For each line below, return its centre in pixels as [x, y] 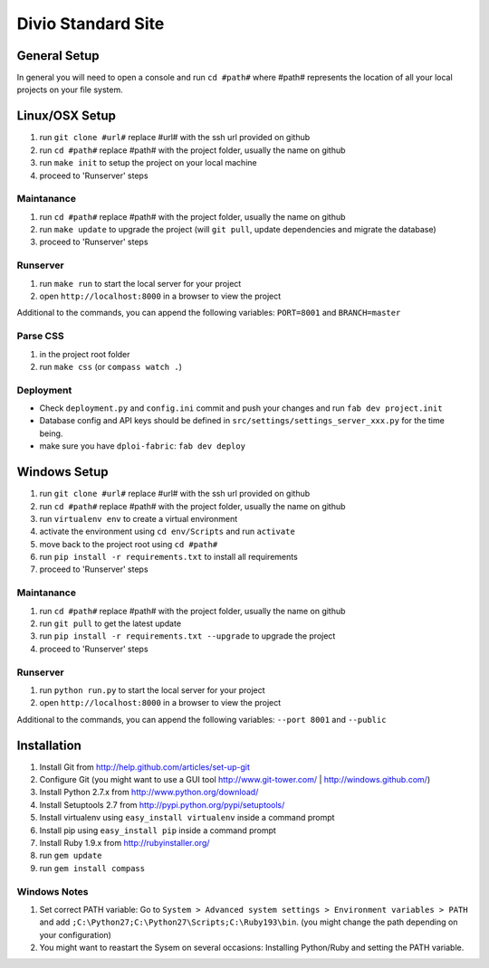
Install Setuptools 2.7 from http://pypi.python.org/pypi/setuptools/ [162, 804]
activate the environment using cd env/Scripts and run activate [168, 531]
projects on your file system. [70, 90]
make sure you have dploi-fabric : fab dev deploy [143, 446]
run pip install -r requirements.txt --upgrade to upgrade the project [187, 636]
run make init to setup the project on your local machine [148, 163]
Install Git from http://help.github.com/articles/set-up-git [145, 767]
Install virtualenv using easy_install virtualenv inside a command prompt [187, 818]
